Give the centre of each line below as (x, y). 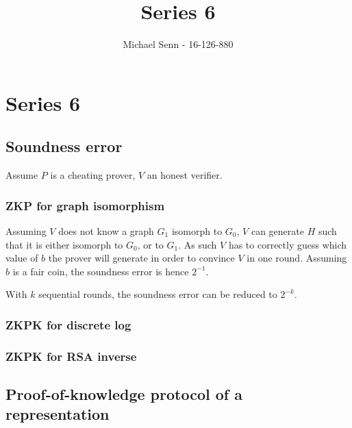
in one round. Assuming (297, 258)
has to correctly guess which (288, 244)
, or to (150, 244)
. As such (198, 244)
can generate (277, 230)
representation (58, 414)
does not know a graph (106, 230)
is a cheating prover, (93, 175)
